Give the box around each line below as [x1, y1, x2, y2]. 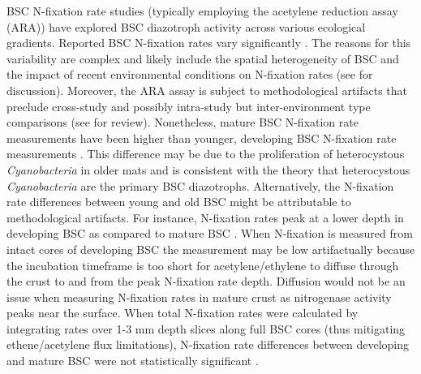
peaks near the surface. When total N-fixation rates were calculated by [6, 304, 359, 321]
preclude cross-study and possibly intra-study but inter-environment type [6, 97, 371, 114]
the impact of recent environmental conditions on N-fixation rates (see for [6, 66, 373, 83]
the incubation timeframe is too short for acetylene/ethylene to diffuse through [6, 256, 399, 273]
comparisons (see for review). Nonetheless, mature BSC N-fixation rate [6, 114, 359, 131]
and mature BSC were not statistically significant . [6, 352, 259, 369]
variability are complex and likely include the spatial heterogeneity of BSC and [6, 49, 399, 67]
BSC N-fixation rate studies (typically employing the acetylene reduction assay [6, 2, 398, 19]
